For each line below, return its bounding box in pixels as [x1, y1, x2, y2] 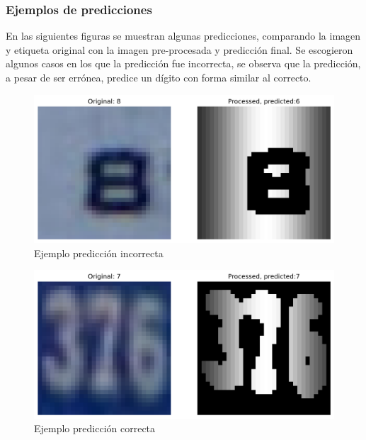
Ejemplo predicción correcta [34, 421, 156, 436]
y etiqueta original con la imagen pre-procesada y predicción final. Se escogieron [6, 42, 353, 57]
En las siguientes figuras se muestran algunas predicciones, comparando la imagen [6, 28, 361, 43]
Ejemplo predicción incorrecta [34, 245, 164, 260]
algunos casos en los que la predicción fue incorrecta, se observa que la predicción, [6, 56, 361, 71]
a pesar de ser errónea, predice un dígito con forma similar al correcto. [6, 70, 311, 84]
